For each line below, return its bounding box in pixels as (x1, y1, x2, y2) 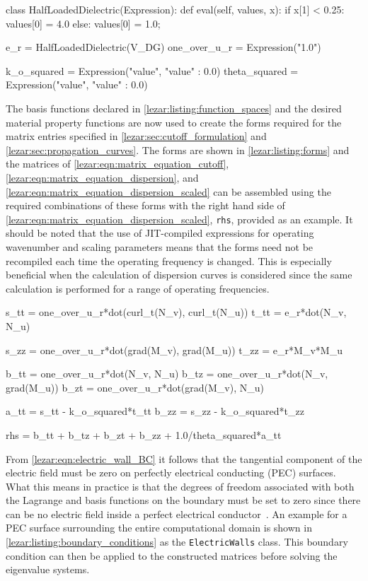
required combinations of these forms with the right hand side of (6, 198, 285, 213)
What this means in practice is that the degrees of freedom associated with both (6, 479, 355, 493)
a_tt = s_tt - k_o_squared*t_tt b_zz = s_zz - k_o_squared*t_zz (6, 404, 304, 418)
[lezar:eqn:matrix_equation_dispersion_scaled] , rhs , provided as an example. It (6, 211, 353, 226)
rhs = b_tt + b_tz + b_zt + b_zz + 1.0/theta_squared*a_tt (6, 427, 282, 442)
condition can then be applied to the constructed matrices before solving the (6, 548, 338, 563)
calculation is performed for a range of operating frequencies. (6, 281, 270, 295)
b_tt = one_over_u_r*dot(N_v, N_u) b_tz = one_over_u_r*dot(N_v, (6, 366, 328, 381)
